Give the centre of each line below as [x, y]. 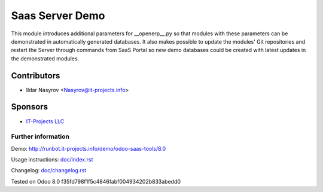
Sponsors [29, 107]
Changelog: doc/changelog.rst [49, 170]
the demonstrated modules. [45, 58]
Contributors [36, 76]
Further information [40, 136]
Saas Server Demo [58, 16]
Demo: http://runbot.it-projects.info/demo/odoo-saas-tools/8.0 [89, 148]
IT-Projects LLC [45, 121]
